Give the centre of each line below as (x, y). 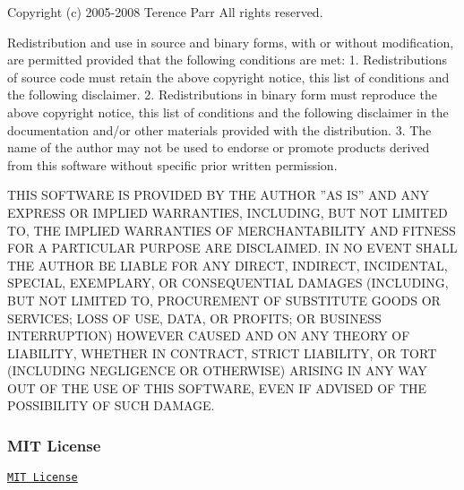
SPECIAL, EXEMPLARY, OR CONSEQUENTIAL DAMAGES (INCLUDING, (228, 283)
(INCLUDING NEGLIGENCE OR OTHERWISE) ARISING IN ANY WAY (217, 370)
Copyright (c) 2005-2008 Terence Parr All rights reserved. (165, 12)
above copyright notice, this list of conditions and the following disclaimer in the (228, 112)
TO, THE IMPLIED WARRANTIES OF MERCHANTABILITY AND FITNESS (232, 230)
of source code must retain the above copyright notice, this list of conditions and (228, 77)
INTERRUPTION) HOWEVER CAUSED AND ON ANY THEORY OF (209, 335)
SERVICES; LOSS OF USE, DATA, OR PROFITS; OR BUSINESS (194, 318)
